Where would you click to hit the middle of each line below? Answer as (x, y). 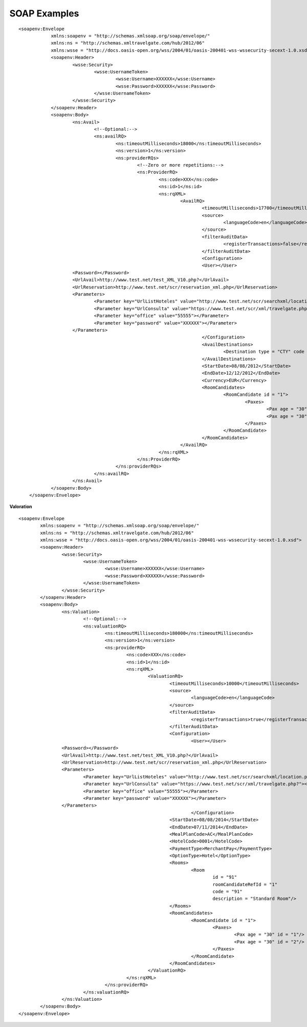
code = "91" (227, 892)
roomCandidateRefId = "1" (245, 884)
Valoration (21, 507)
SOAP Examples (44, 13)
